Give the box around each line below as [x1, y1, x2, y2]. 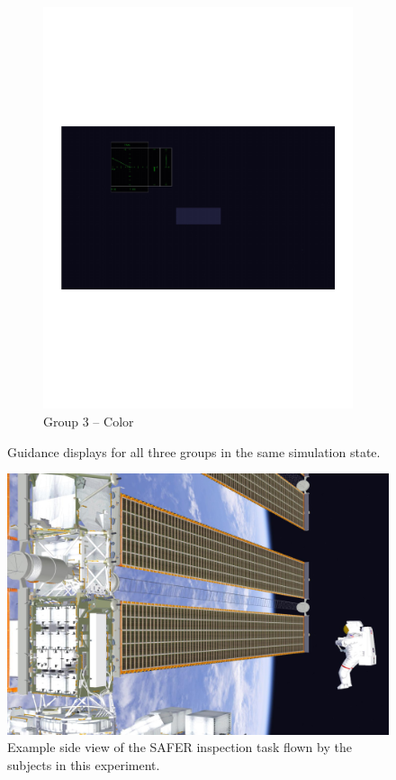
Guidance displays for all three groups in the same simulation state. [7, 442, 381, 461]
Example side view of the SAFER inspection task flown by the [7, 738, 352, 757]
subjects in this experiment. [7, 755, 160, 774]
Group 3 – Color [43, 411, 134, 430]
